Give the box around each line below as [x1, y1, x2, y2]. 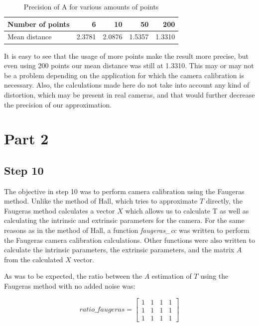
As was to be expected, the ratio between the [4, 271, 142, 281]
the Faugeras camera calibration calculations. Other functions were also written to [4, 234, 255, 245]
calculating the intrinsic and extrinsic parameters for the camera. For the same [4, 215, 245, 225]
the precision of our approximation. [4, 99, 112, 109]
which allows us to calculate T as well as [125, 205, 249, 216]
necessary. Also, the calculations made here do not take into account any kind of [4, 80, 250, 90]
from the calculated [4, 254, 63, 264]
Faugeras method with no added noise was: [4, 281, 135, 291]
